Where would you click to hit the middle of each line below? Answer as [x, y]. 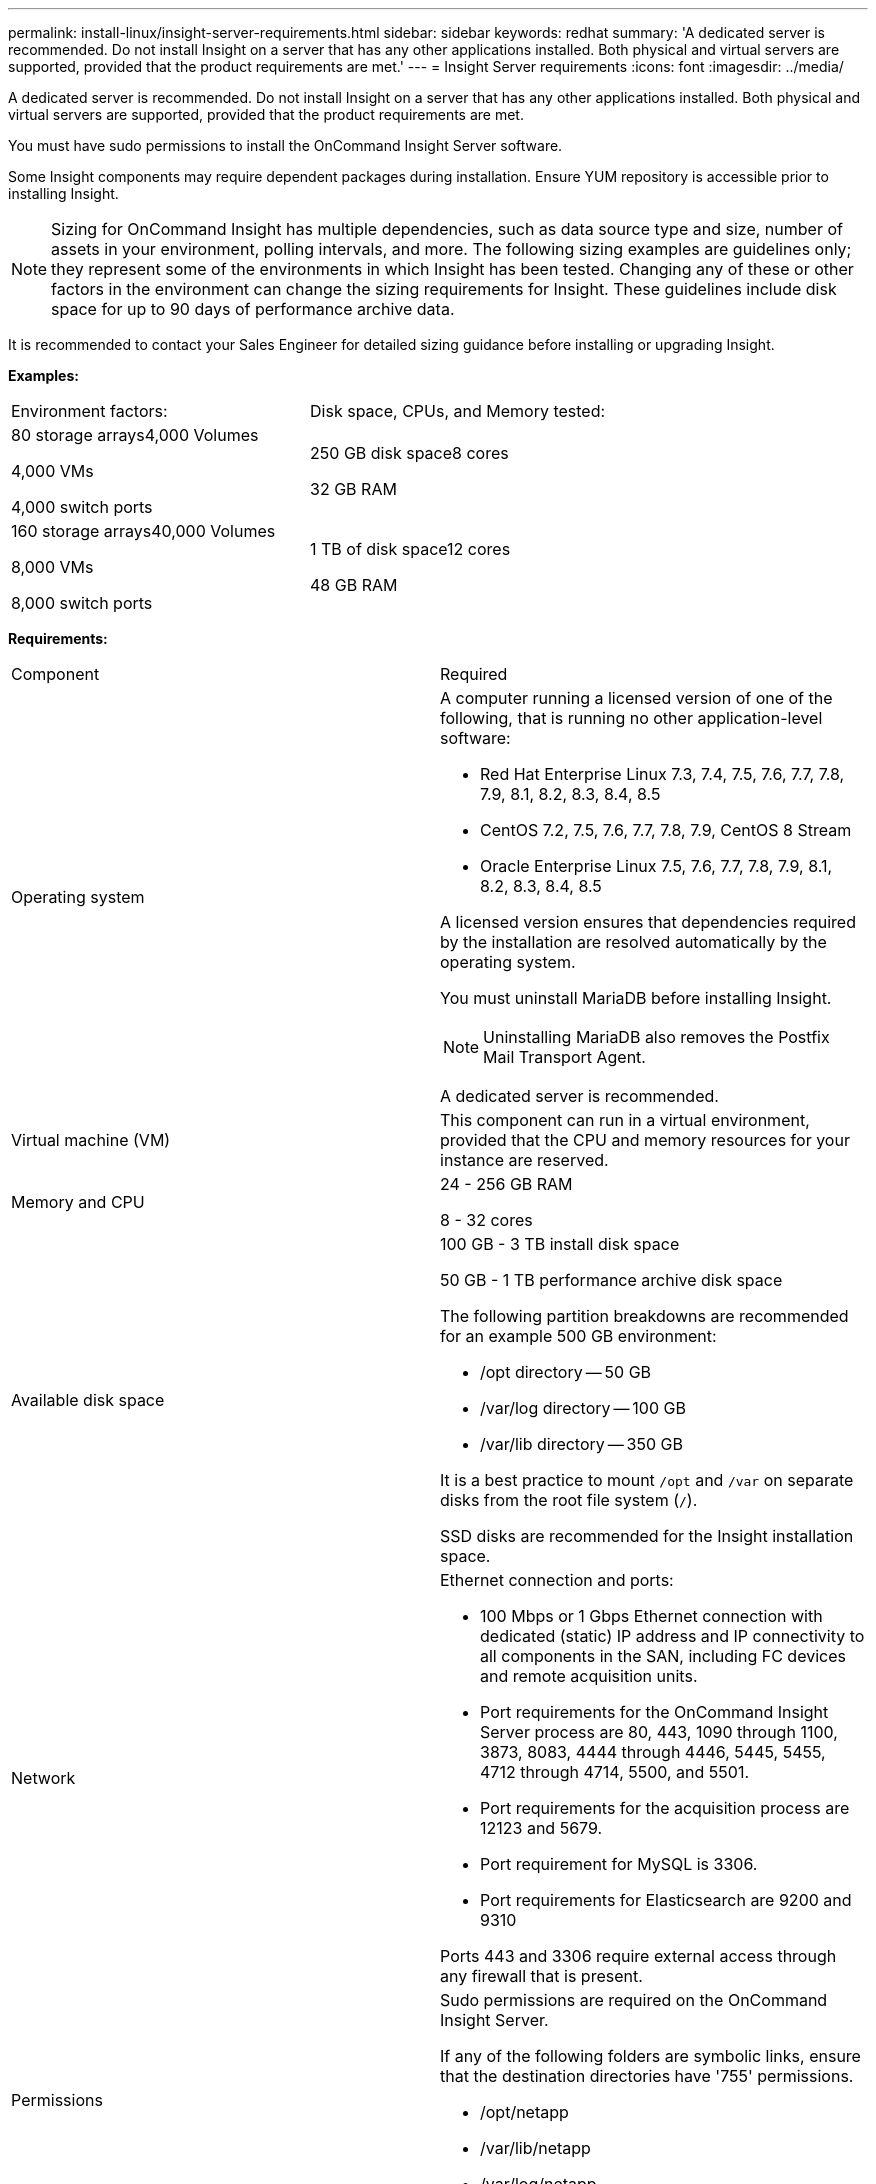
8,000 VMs [52, 567]
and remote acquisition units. [589, 1676]
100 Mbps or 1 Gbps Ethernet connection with [651, 1616]
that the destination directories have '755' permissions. [647, 2076]
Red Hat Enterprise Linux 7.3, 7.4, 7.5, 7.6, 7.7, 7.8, [662, 774]
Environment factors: [89, 411]
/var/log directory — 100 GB [583, 1408]
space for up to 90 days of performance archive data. [253, 309]
